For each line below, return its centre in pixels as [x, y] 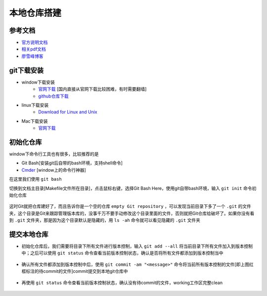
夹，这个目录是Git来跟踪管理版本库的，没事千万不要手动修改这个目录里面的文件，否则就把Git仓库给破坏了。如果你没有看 [132, 213]
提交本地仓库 [29, 234]
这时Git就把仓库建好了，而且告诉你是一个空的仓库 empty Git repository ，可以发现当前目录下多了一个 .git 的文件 [130, 206]
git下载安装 [26, 70]
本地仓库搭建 [35, 13]
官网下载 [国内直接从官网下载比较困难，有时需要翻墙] [92, 89]
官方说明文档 [35, 43]
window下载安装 [38, 82]
